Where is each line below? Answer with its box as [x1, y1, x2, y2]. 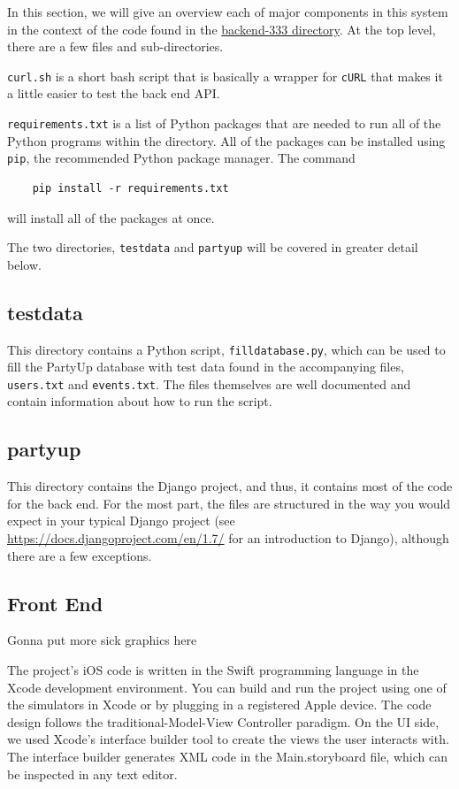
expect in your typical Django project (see [7, 511, 235, 530]
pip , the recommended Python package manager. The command [7, 149, 356, 167]
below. [7, 255, 42, 273]
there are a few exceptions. [7, 546, 152, 564]
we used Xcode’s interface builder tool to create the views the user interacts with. [7, 730, 449, 748]
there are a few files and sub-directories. [7, 37, 224, 56]
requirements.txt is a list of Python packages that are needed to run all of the [7, 114, 441, 133]
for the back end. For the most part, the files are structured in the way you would [7, 494, 451, 512]
